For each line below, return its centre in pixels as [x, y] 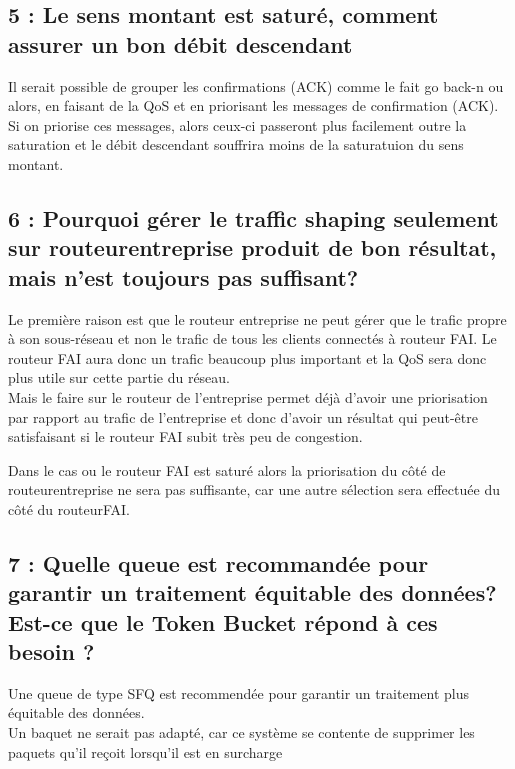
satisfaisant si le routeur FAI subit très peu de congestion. [185, 436]
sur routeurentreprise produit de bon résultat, [252, 247]
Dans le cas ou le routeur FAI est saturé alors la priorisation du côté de [227, 469]
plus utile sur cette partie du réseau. [119, 377]
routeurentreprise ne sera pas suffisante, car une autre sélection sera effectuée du [254, 489]
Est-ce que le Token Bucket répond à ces [223, 621]
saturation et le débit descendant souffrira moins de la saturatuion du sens [236, 144]
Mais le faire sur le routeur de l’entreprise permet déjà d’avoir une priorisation [248, 396]
